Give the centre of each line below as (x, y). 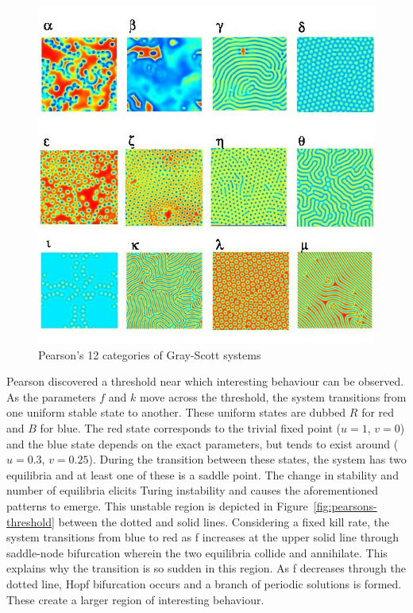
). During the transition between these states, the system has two (247, 459)
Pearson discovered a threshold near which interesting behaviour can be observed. (205, 381)
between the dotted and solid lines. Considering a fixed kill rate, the (224, 521)
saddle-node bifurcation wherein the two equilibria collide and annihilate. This (197, 552)
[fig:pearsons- (345, 505)
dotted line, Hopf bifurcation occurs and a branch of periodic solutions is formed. (204, 583)
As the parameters (51, 396)
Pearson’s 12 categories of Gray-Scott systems (150, 354)
